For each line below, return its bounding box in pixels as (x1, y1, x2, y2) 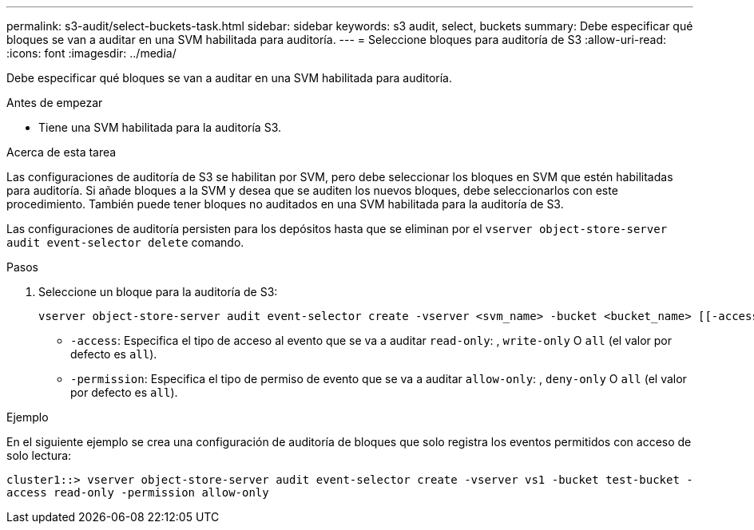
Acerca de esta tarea (6, 145, 117, 159)
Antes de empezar (6, 96, 103, 109)
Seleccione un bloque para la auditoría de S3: (38, 285, 278, 299)
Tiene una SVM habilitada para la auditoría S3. (38, 121, 282, 134)
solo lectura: (6, 449, 72, 462)
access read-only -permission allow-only (6, 486, 269, 499)
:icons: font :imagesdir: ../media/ (6, 46, 177, 60)
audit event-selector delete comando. (6, 235, 244, 249)
